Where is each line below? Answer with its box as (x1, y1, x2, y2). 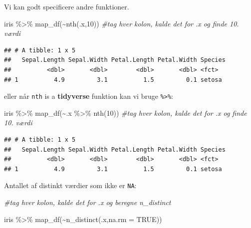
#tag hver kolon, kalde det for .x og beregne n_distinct (4, 197, 171, 208)
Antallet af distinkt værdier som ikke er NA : (4, 180, 137, 191)
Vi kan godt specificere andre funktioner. (4, 1, 129, 11)
